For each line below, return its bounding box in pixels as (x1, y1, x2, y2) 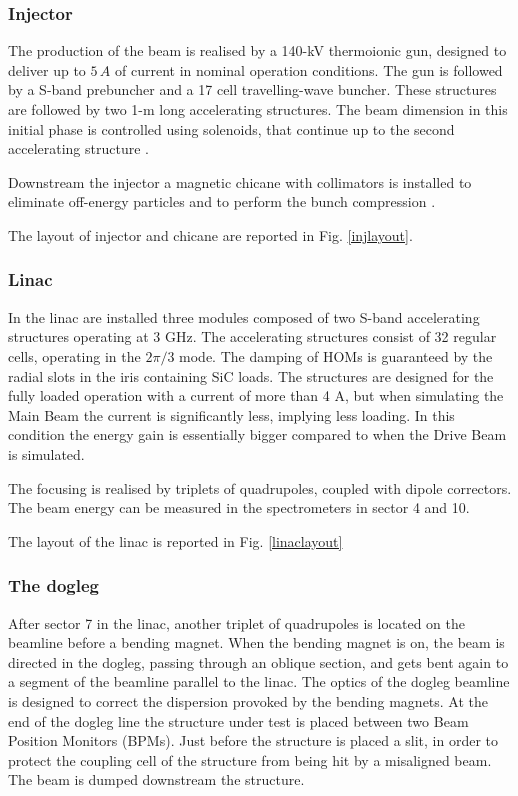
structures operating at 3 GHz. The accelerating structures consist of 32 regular (8, 326, 497, 347)
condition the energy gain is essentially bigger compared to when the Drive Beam (8, 424, 507, 445)
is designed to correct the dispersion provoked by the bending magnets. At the (8, 690, 489, 711)
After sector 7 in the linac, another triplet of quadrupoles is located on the (8, 612, 466, 633)
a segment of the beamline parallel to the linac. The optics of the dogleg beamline (8, 671, 510, 692)
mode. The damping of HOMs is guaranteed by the (179, 345, 493, 366)
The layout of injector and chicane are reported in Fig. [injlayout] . (8, 224, 413, 245)
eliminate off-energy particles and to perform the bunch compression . (8, 191, 436, 212)
